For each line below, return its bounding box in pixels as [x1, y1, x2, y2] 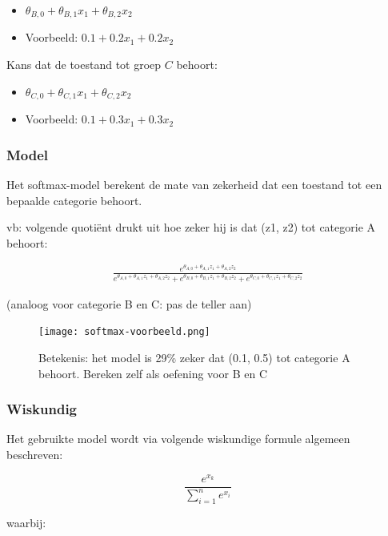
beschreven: [6, 445, 63, 462]
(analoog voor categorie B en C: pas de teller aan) [6, 295, 252, 312]
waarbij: [6, 514, 46, 530]
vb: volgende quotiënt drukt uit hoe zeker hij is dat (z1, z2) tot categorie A [6, 219, 376, 236]
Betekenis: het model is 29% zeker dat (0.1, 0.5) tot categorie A [38, 349, 350, 365]
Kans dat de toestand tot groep [6, 56, 162, 73]
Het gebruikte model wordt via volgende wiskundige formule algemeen [6, 430, 350, 447]
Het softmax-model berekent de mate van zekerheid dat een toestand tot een [6, 175, 382, 192]
